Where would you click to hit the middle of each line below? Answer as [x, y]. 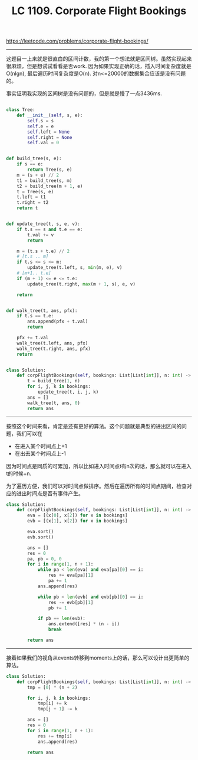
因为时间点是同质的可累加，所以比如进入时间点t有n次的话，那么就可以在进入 [99, 466]
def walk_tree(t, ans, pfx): [42, 311]
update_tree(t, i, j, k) [68, 392]
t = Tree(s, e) [35, 191]
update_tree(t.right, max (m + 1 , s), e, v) [81, 284]
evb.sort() [41, 537]
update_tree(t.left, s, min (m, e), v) [75, 268]
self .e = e [41, 126]
